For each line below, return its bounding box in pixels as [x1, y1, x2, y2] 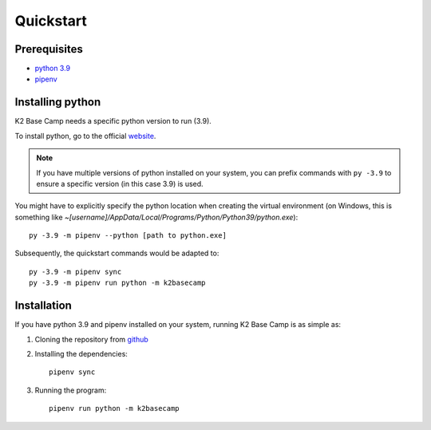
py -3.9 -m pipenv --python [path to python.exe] [29, 231, 227, 240]
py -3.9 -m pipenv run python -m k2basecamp [29, 278, 207, 287]
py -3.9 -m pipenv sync [29, 267, 122, 276]
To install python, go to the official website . [14, 131, 156, 140]
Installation [14, 299, 72, 313]
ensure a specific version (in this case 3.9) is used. [36, 179, 204, 188]
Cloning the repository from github [34, 334, 149, 344]
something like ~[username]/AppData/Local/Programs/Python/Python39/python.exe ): [14, 212, 299, 222]
